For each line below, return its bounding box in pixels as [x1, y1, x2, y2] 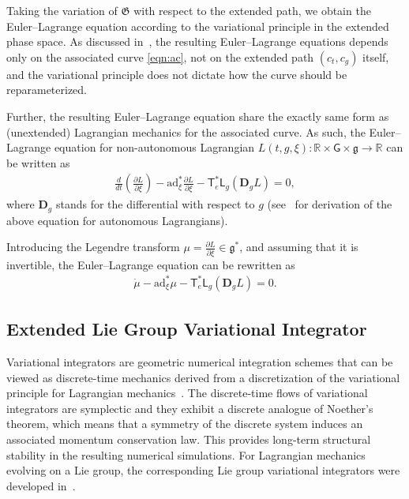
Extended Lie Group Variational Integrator [6, 317, 367, 341]
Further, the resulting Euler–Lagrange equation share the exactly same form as [6, 107, 389, 124]
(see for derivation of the [267, 196, 392, 212]
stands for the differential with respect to [55, 196, 255, 212]
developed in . [6, 477, 76, 493]
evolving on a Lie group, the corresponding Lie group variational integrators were [6, 462, 400, 478]
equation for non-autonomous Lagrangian [54, 139, 255, 156]
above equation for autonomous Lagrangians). [6, 212, 228, 228]
